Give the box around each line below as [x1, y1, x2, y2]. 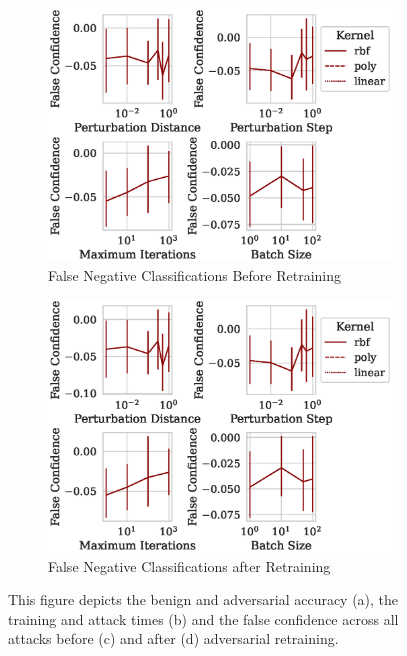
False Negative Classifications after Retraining [48, 555, 331, 576]
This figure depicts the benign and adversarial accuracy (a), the [8, 589, 399, 610]
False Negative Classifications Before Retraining [48, 264, 342, 285]
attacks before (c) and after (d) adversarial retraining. [8, 628, 339, 649]
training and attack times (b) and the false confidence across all [8, 608, 399, 629]
